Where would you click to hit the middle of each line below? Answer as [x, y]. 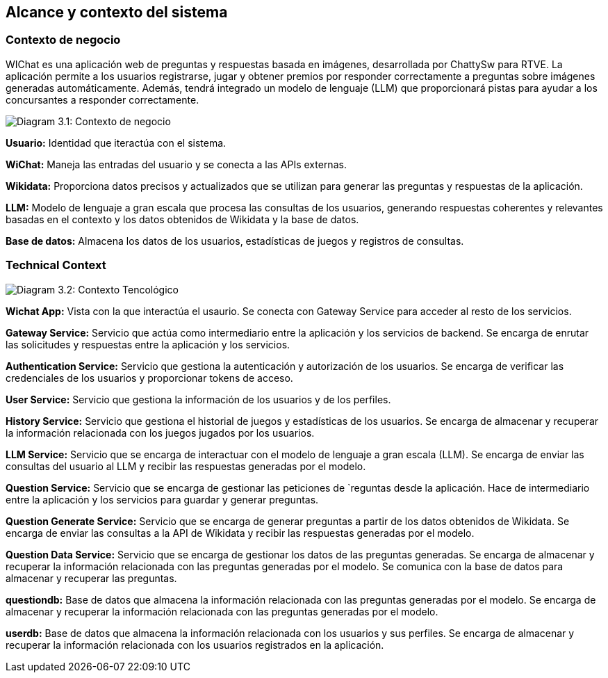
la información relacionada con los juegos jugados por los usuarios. [160, 433]
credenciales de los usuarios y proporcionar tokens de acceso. [149, 378]
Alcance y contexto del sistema [117, 12]
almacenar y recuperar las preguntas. [91, 578]
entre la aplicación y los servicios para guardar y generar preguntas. [162, 499]
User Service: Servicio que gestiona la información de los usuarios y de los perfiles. [198, 399]
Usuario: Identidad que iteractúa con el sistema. [116, 143]
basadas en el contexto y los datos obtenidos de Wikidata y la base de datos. [182, 219]
